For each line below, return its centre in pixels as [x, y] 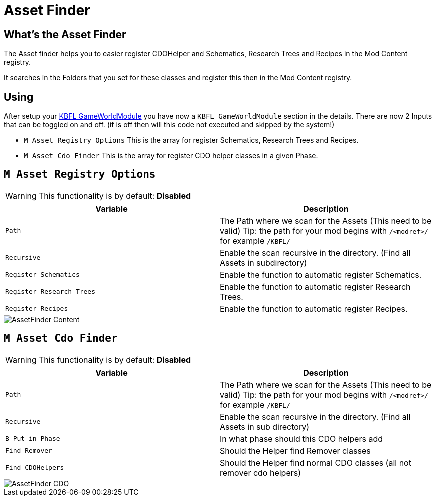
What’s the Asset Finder [65, 34]
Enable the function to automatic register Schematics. [321, 274]
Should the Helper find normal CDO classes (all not [316, 462]
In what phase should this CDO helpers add [301, 438]
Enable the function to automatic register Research [315, 286]
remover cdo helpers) [261, 472]
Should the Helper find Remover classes [295, 450]
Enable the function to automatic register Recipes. [314, 308]
